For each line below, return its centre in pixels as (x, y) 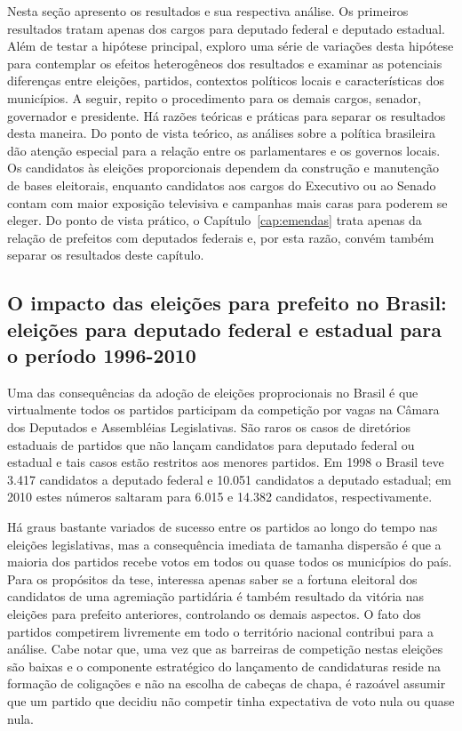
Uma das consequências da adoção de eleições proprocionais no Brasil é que (213, 392)
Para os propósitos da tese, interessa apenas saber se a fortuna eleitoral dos (212, 578)
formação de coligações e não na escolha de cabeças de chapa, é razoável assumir (227, 683)
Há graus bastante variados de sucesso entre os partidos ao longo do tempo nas (223, 527)
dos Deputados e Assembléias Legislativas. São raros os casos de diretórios (209, 427)
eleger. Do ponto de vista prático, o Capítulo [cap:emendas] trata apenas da (215, 220)
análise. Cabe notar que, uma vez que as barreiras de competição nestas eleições (225, 649)
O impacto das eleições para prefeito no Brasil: (227, 303)
